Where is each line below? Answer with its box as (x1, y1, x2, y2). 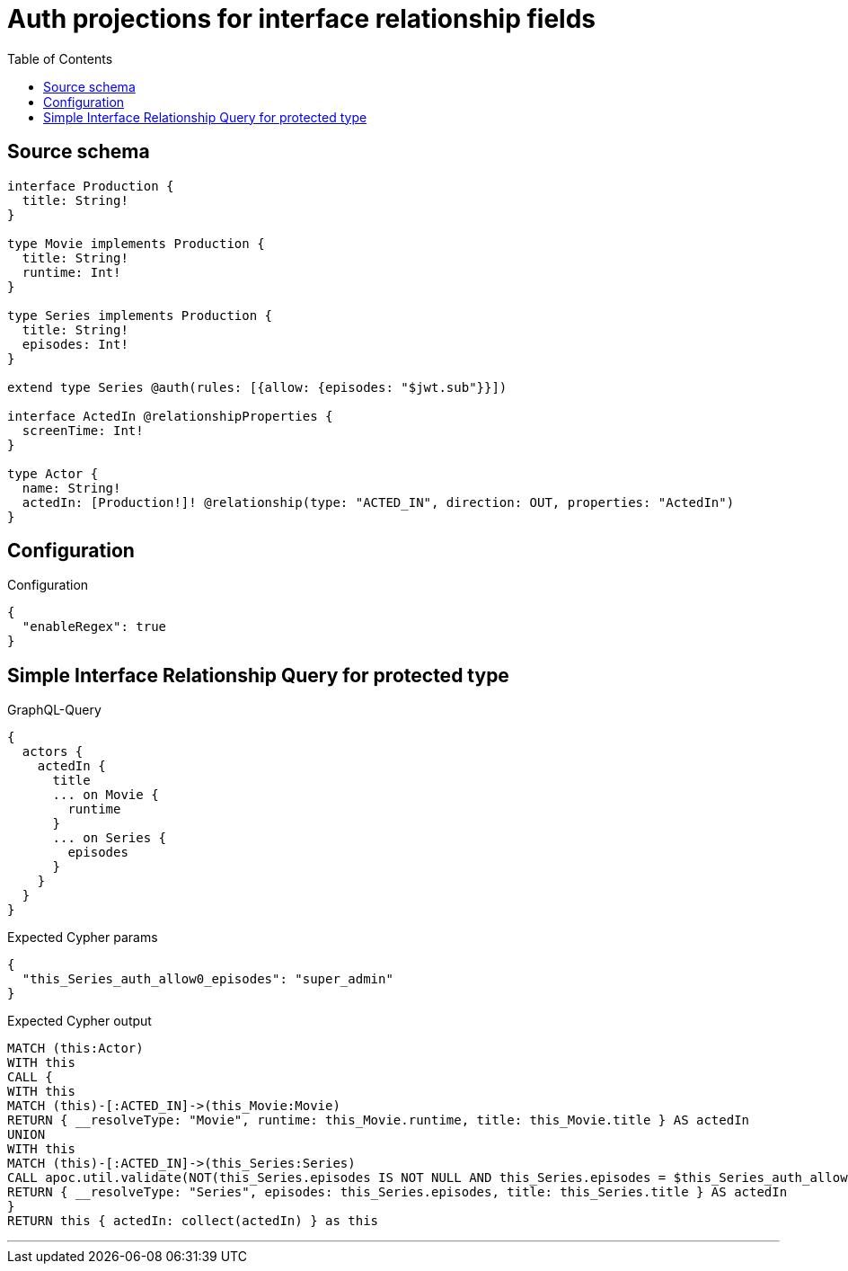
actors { (22, 744, 84, 760)
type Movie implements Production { (7, 236, 265, 251)
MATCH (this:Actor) (7, 1041, 144, 1056)
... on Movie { (52, 787, 159, 803)
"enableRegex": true (22, 619, 167, 635)
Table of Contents (7, 50, 113, 67)
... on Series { (52, 831, 167, 846)
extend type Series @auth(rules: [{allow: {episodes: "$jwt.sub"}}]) (7, 379, 508, 395)
